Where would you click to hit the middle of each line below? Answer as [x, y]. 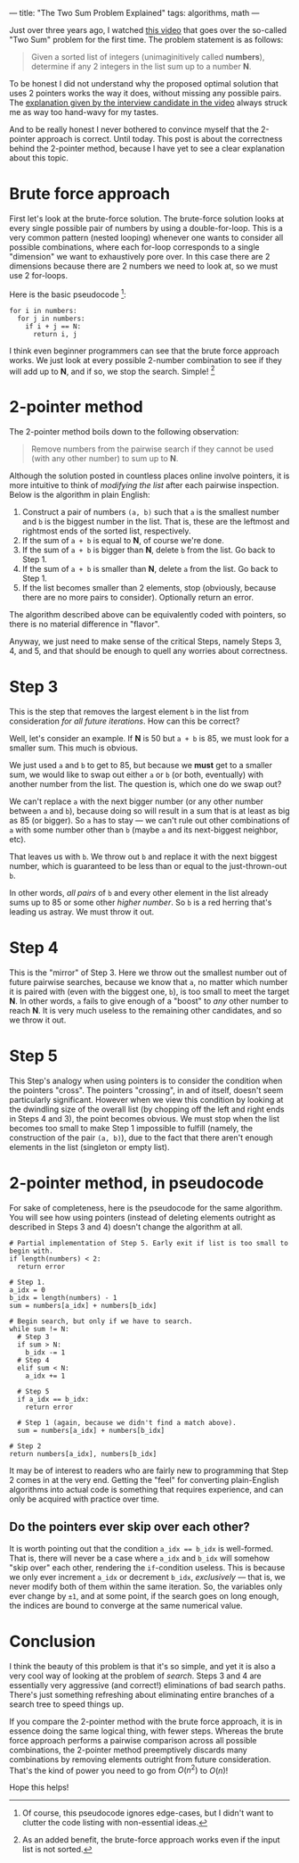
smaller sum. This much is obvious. [74, 748]
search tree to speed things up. [67, 1704]
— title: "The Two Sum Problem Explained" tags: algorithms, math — [134, 13]
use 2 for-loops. [39, 275]
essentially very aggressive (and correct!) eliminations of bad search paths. [148, 1685]
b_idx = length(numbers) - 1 [63, 1297]
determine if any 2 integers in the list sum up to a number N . [141, 66]
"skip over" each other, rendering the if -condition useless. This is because [147, 1567]
